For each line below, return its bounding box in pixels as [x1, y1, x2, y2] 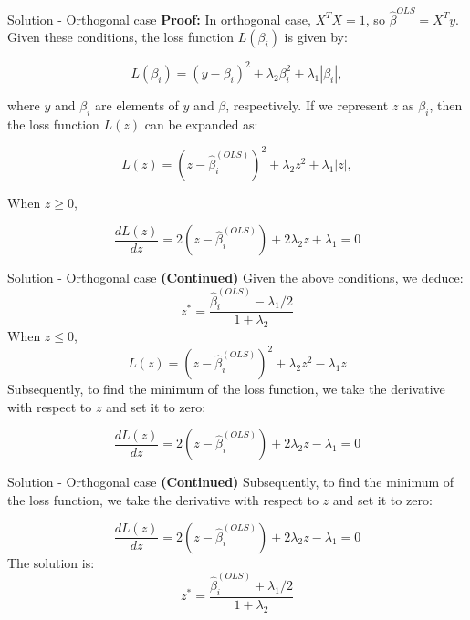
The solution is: [7, 553, 95, 572]
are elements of [95, 95, 179, 114]
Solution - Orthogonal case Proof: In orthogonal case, [7, 9, 311, 28]
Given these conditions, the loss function [7, 27, 235, 46]
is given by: [284, 27, 348, 46]
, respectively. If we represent [225, 95, 389, 114]
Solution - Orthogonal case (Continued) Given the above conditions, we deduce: [7, 268, 464, 287]
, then [429, 95, 463, 114]
